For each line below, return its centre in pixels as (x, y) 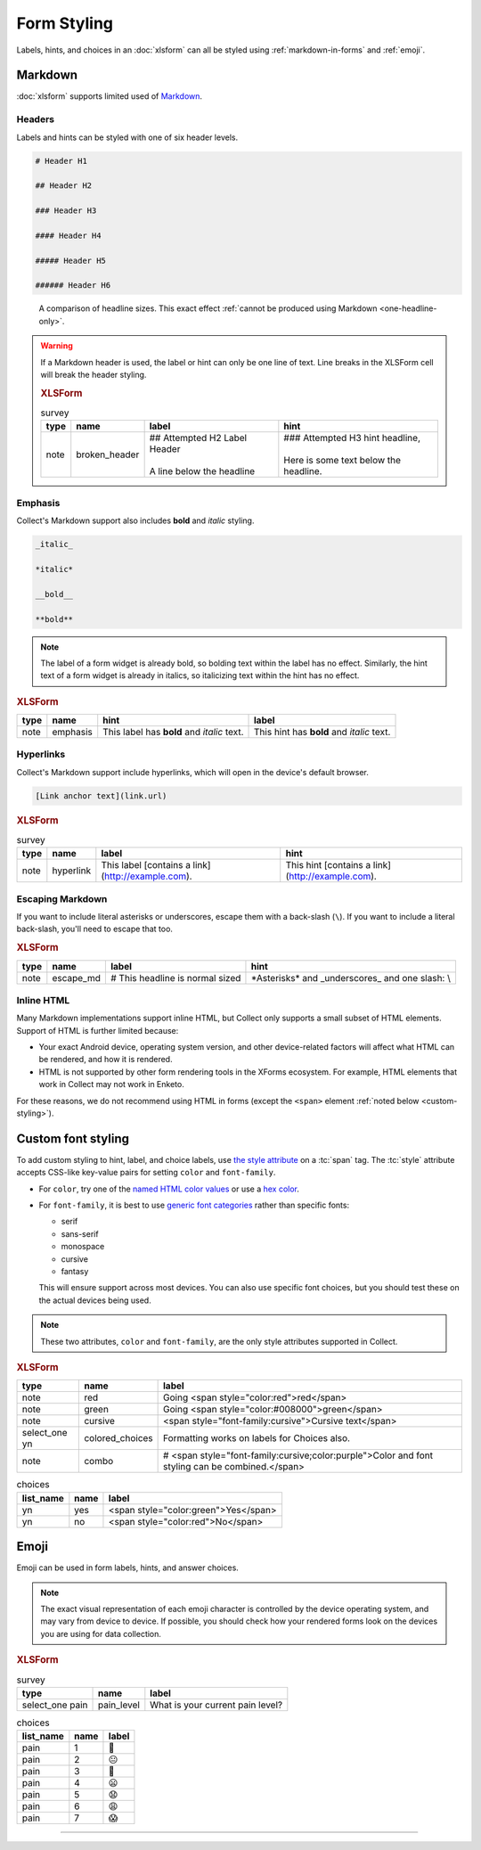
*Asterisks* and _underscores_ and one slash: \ (351, 978)
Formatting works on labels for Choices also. (257, 1438)
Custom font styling (73, 1138)
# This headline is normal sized (175, 978)
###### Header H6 (73, 286)
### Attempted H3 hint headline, (352, 438)
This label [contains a (146, 865)
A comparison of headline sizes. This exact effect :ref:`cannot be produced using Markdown (208, 308)
